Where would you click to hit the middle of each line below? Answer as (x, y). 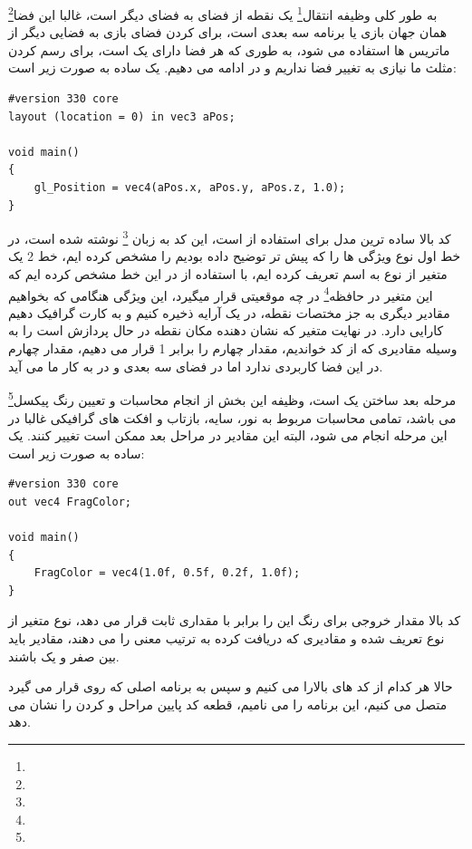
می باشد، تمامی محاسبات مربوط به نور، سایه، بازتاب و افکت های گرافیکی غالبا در (232, 417)
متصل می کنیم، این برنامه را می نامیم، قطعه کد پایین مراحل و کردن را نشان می (228, 704)
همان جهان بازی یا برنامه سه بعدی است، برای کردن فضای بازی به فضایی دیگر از (228, 32)
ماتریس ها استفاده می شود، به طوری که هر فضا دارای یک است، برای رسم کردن (229, 49)
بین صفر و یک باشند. (64, 656)
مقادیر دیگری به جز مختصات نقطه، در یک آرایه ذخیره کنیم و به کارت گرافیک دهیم (229, 312)
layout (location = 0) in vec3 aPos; (122, 116)
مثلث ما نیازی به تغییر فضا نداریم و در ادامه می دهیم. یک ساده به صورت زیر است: (232, 68)
